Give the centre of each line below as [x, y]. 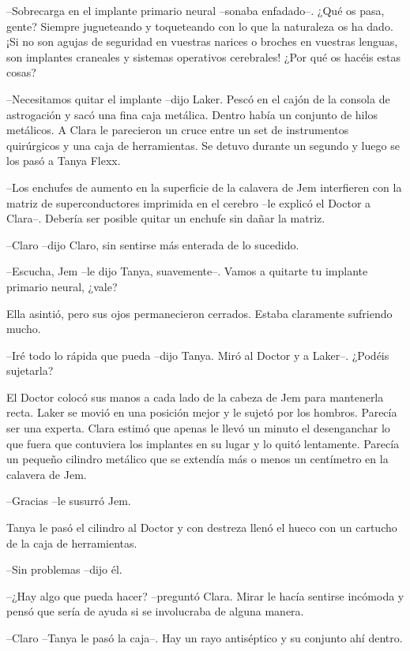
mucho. [24, 329]
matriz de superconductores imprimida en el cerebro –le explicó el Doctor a [189, 202]
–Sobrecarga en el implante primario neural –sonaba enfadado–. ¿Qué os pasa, [196, 10]
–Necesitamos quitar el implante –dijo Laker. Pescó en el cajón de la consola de [198, 98]
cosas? [21, 72]
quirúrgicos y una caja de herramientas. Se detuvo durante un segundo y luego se [203, 145]
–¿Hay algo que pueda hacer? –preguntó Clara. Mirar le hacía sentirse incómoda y [205, 595]
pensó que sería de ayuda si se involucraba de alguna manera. [155, 611]
